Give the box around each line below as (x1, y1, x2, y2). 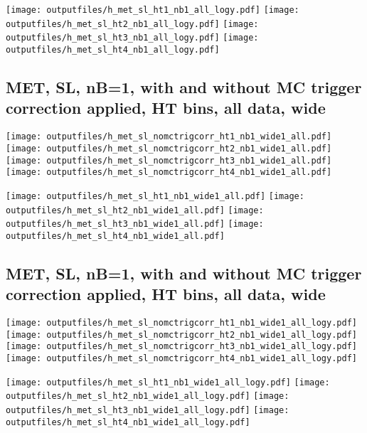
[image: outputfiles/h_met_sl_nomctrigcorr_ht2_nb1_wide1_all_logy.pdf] (6, 329, 357, 340)
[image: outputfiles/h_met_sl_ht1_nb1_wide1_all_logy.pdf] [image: (6, 377, 330, 387)
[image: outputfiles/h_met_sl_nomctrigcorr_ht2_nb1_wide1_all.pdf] (6, 143, 332, 154)
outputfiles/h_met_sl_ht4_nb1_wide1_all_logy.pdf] (6, 417, 250, 427)
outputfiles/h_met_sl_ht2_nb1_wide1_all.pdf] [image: (6, 205, 264, 215)
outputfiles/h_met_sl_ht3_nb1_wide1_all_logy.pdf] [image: (6, 405, 289, 415)
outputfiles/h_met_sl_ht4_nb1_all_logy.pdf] (6, 44, 220, 55)
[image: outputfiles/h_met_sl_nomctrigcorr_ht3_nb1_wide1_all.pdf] (6, 155, 332, 166)
